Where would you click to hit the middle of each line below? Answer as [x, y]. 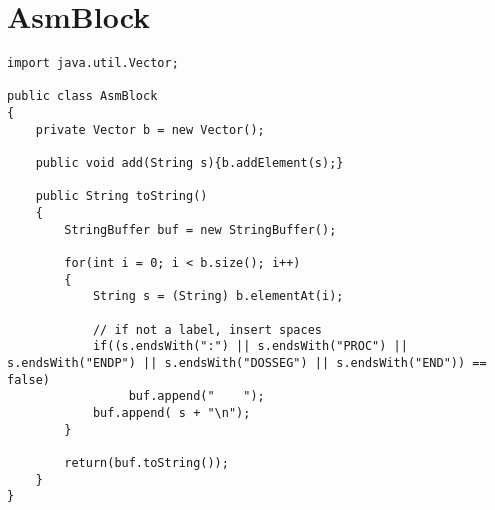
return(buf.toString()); [146, 462]
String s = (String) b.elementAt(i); [218, 296]
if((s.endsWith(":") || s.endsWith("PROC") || [250, 346]
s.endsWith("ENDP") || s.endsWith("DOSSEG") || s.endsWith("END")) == [247, 362]
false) [28, 379]
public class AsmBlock [82, 96]
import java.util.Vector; [93, 63]
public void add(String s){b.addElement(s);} [189, 163]
